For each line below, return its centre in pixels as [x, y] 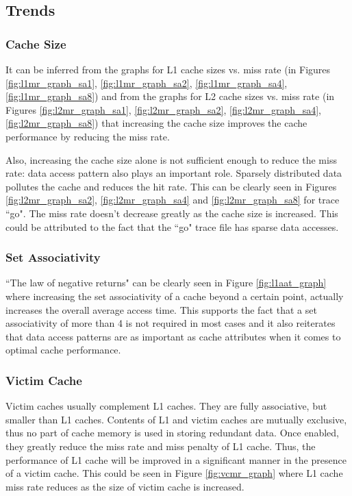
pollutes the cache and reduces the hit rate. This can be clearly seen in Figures [171, 186]
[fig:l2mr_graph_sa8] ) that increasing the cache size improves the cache [156, 123]
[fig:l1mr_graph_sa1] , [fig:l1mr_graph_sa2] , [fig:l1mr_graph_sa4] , [147, 83]
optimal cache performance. [63, 350]
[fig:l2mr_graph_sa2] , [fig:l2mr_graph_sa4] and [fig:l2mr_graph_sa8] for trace [173, 200]
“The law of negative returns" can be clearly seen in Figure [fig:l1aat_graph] [166, 283]
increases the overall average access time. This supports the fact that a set [161, 309]
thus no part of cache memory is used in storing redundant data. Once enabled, [172, 433]
